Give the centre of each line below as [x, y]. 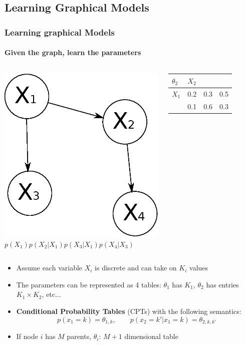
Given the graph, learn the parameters [73, 52]
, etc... [51, 294]
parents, [79, 336]
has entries [222, 284]
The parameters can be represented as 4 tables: [89, 284]
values [199, 268]
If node [27, 336]
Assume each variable [49, 268]
